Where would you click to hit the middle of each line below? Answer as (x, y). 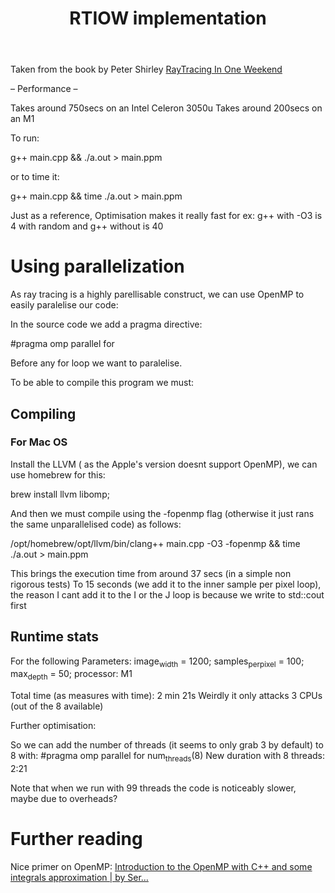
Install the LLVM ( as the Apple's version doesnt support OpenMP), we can (164, 464)
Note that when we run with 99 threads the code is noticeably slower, (153, 788)
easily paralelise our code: (64, 305)
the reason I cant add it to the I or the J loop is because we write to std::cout (167, 594)
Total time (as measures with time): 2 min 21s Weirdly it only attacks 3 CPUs (166, 696)
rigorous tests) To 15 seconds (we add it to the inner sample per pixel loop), (166, 584)
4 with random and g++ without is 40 (87, 226)
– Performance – (44, 89)
